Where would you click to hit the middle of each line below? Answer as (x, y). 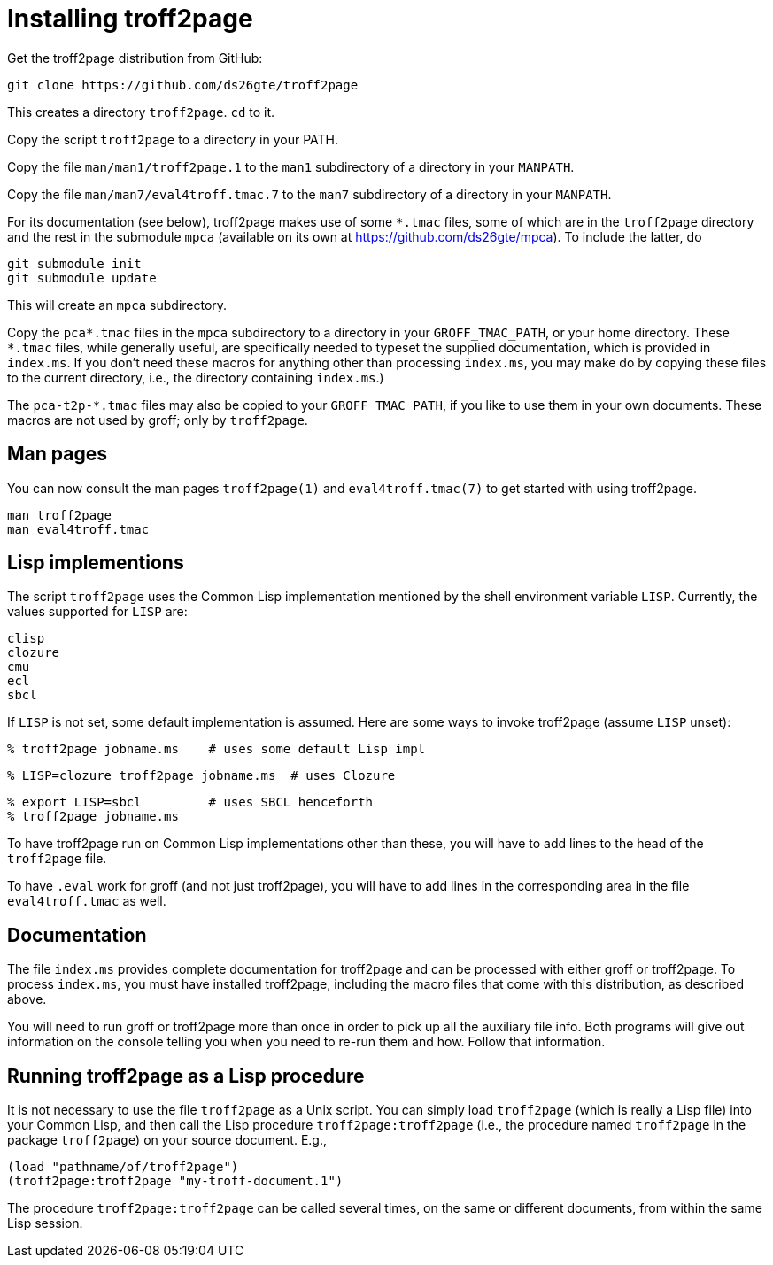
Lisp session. (45, 1223)
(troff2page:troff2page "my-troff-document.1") (175, 1181)
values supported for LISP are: (97, 612)
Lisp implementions (96, 563)
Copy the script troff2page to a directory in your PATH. (173, 139)
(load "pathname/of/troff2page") (123, 1167)
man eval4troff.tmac (78, 529)
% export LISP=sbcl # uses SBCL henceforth (190, 802)
